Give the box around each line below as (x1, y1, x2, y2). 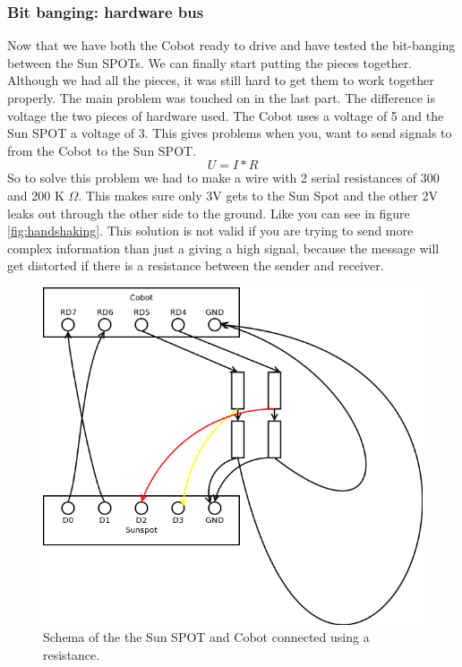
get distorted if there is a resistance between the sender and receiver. (7, 256, 384, 275)
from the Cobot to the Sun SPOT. (7, 141, 197, 159)
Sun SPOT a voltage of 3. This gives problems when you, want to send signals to (7, 124, 452, 142)
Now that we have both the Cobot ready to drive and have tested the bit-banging (7, 36, 456, 55)
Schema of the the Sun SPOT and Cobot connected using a (43, 628, 370, 646)
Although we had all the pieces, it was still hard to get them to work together (7, 71, 434, 90)
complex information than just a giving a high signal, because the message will (7, 238, 440, 257)
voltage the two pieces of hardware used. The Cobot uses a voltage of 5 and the (7, 106, 444, 124)
